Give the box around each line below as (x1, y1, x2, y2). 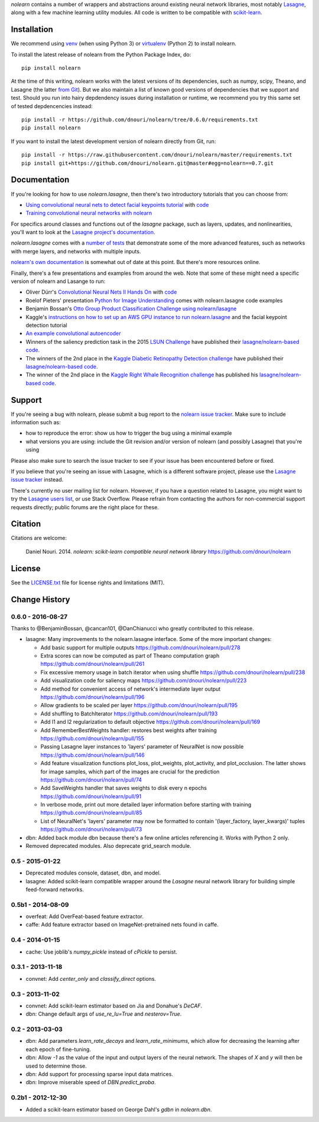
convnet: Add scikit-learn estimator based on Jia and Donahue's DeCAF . (25, 1002, 203, 1009)
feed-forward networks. (25, 886, 84, 893)
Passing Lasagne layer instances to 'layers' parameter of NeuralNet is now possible (40, 743, 244, 750)
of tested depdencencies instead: (11, 102, 93, 109)
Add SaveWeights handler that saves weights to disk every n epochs (40, 785, 207, 792)
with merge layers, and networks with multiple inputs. (11, 248, 141, 255)
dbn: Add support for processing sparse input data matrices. (25, 1071, 174, 1078)
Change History (11, 594, 70, 604)
